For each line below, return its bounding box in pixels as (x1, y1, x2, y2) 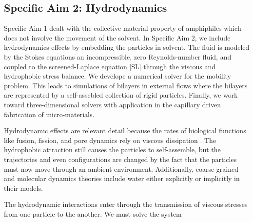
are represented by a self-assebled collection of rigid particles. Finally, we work (4, 90, 238, 100)
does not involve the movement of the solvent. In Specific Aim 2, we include (4, 32, 231, 42)
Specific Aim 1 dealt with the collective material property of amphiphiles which (4, 23, 241, 33)
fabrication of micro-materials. (4, 109, 95, 119)
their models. (4, 182, 43, 193)
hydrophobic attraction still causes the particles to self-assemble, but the (4, 144, 221, 155)
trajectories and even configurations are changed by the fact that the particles (4, 154, 237, 164)
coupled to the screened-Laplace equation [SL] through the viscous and (4, 61, 215, 71)
